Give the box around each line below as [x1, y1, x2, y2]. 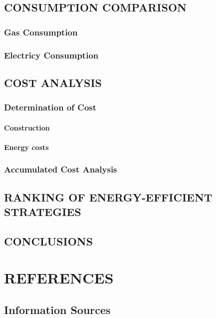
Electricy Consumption [4, 48, 99, 61]
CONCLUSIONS [4, 233, 93, 248]
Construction [4, 122, 50, 132]
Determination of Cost [4, 101, 97, 113]
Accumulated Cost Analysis [4, 163, 117, 175]
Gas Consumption [4, 25, 78, 38]
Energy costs [4, 141, 49, 152]
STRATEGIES [4, 204, 81, 219]
